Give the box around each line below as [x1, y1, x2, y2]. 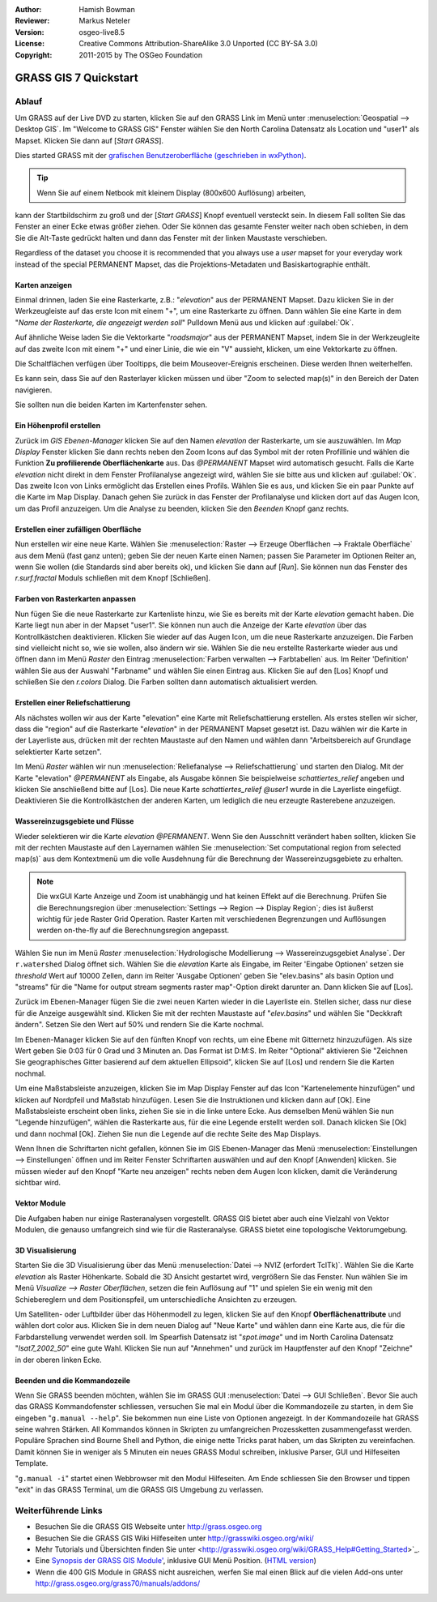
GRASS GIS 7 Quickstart [15, 71, 138, 85]
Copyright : [15, 49, 53, 60]
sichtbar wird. [15, 1178, 61, 1188]
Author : [15, 5, 42, 14]
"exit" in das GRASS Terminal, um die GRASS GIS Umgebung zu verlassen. [15, 1484, 264, 1495]
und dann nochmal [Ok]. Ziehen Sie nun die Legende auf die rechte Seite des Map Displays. [15, 1129, 321, 1138]
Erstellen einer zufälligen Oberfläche [15, 524, 142, 534]
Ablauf [15, 96, 43, 107]
